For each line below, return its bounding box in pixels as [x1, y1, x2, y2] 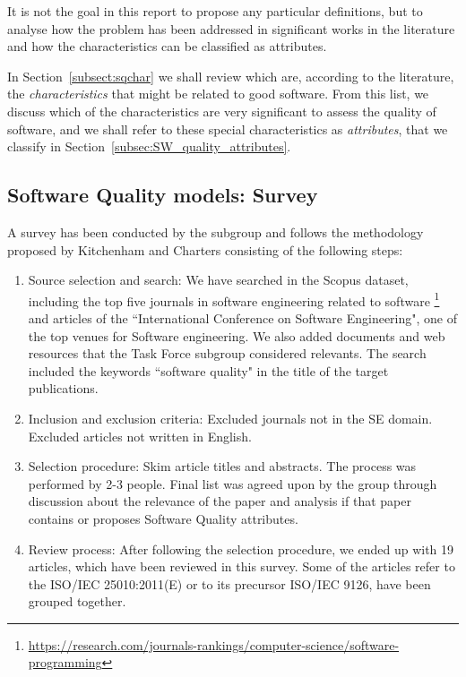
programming [28, 653, 102, 672]
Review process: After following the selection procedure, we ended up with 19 [28, 539, 454, 558]
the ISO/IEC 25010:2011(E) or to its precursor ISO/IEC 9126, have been [28, 574, 431, 593]
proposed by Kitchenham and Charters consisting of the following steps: [7, 240, 403, 259]
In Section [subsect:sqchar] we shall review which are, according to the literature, [7, 66, 454, 85]
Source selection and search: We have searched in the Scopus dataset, [28, 270, 409, 289]
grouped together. [28, 592, 126, 611]
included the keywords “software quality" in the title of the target [28, 361, 389, 380]
